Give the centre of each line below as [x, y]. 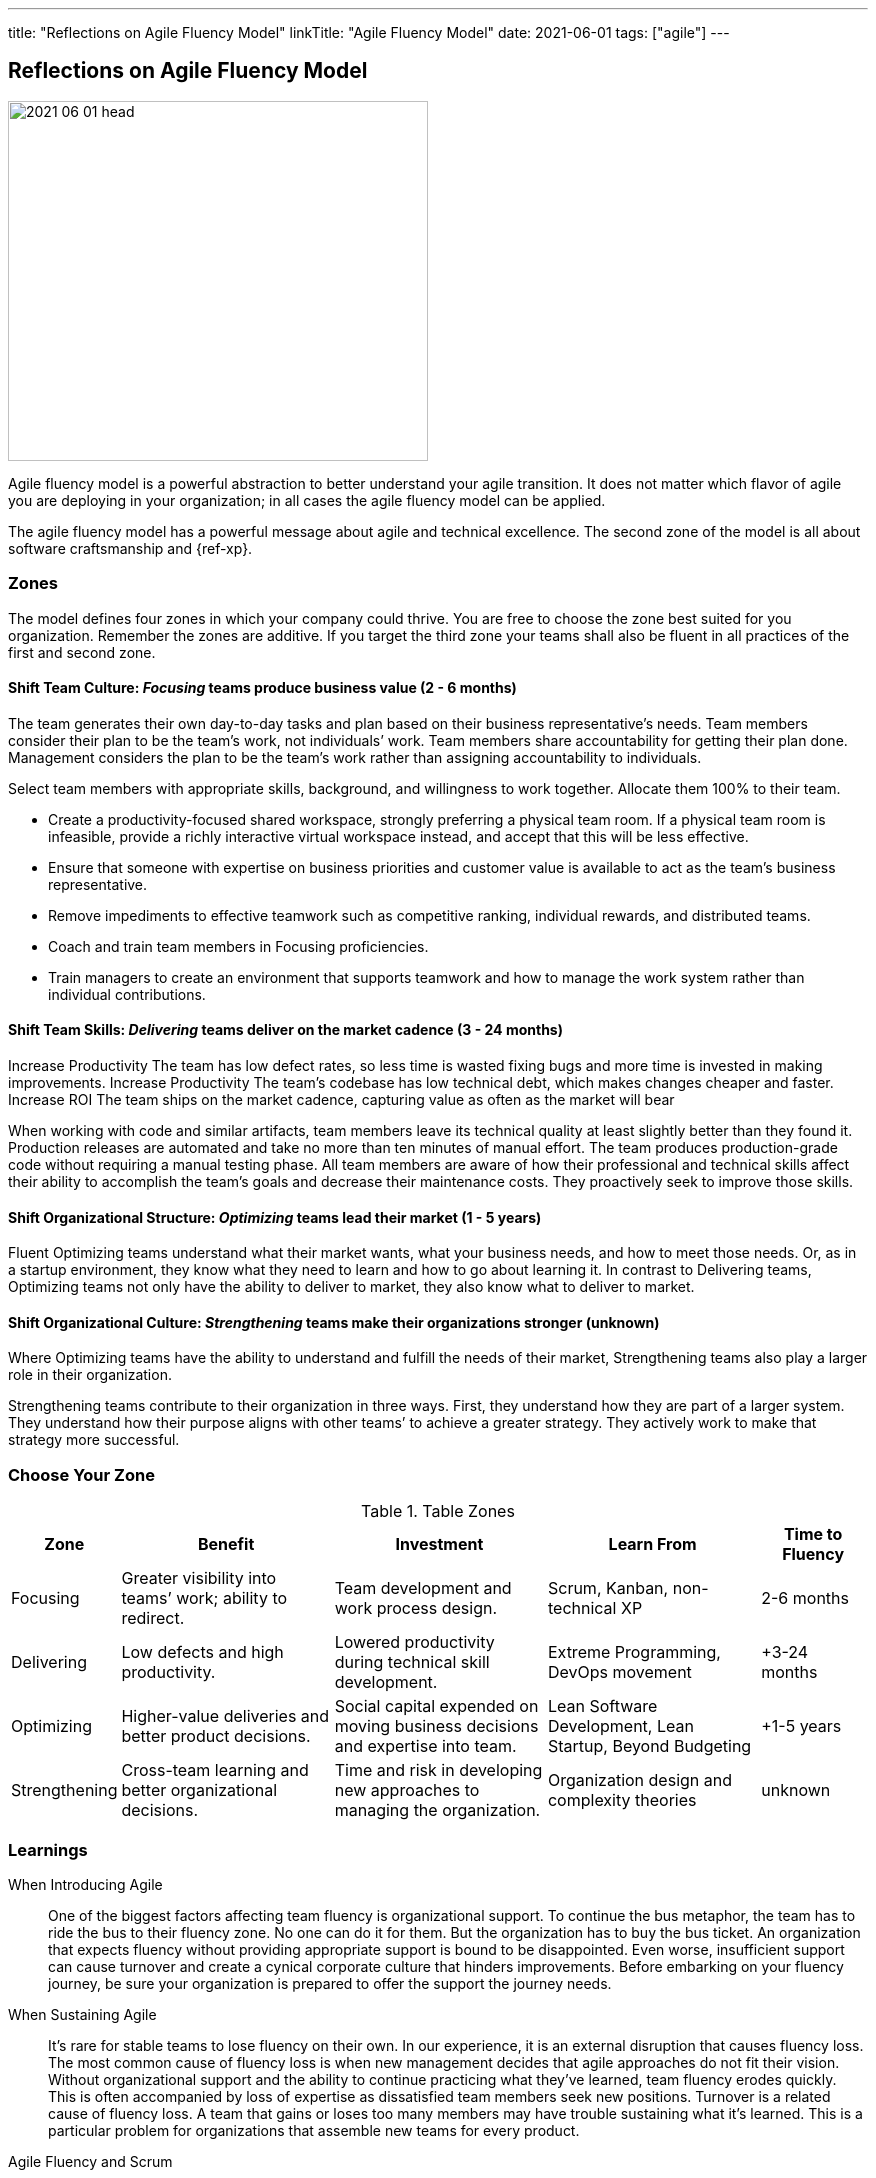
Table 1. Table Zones [438, 1511]
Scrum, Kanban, [608, 1588]
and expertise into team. [425, 1746]
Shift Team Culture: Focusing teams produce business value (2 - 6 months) [262, 688]
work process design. [416, 1608]
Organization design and [640, 1780]
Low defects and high [202, 1652]
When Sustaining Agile [82, 2014]
